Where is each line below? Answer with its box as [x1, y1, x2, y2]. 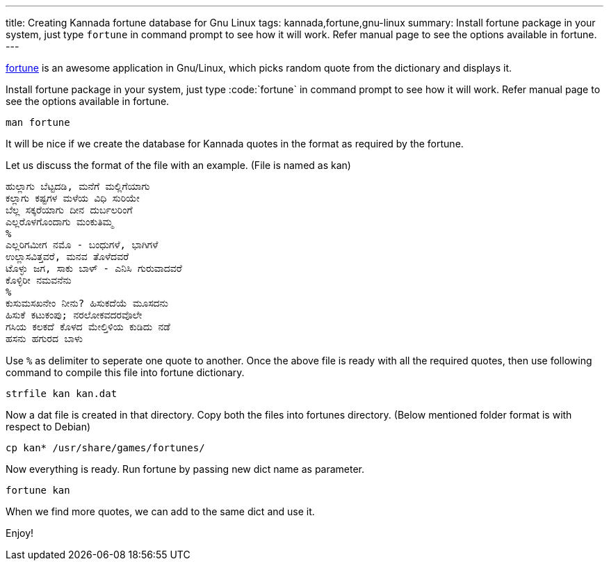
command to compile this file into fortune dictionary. [6, 366, 245, 378]
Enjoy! [6, 527, 34, 539]
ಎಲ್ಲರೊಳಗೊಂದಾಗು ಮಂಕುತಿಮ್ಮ [6, 216, 113, 227]
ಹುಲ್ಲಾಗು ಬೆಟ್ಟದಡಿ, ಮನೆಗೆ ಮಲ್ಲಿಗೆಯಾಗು [6, 181, 150, 192]
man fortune [6, 117, 70, 128]
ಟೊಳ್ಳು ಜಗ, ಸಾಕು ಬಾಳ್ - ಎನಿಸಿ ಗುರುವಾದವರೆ [6, 263, 182, 274]
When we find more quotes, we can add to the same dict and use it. [6, 506, 315, 517]
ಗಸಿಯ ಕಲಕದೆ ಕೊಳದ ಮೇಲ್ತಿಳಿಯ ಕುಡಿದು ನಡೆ [6, 321, 170, 332]
